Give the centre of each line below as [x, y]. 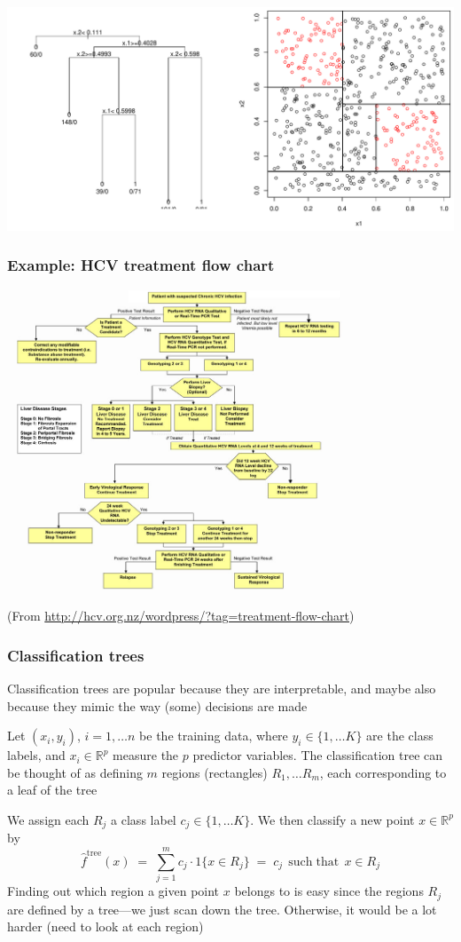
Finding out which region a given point [113, 891]
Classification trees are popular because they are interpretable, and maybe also [222, 688]
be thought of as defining [75, 772]
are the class [400, 736]
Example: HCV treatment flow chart [141, 265]
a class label [144, 819]
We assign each [48, 819]
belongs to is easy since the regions [329, 891]
